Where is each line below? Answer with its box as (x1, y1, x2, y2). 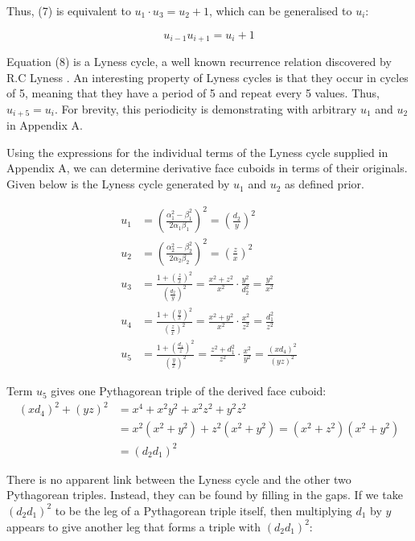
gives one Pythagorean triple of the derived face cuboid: (51, 382, 327, 399)
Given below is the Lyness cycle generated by (6, 176, 230, 192)
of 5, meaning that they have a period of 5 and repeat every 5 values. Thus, (6, 85, 380, 101)
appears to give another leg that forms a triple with (6, 518, 261, 535)
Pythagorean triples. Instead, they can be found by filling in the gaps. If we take (6, 486, 403, 503)
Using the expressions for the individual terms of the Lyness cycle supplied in (6, 143, 388, 160)
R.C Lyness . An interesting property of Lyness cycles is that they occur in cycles (6, 68, 409, 85)
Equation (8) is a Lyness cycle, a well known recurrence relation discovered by (6, 53, 392, 70)
